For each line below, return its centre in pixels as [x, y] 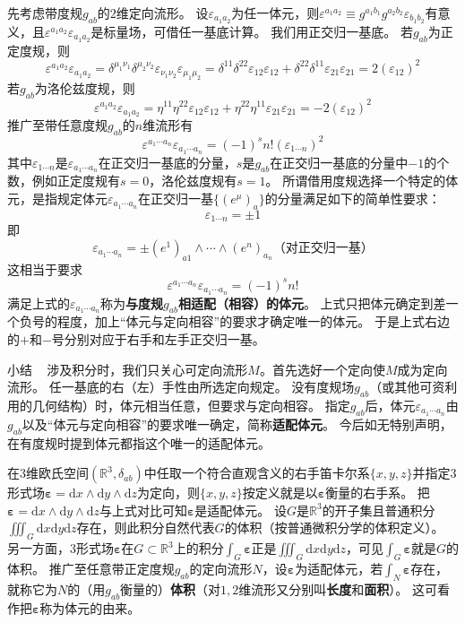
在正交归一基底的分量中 [339, 162]
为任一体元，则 [276, 13]
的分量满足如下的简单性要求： [353, 198]
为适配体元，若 [339, 569]
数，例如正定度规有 [64, 181]
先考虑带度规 [45, 13]
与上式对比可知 [143, 510]
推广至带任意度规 [57, 125]
